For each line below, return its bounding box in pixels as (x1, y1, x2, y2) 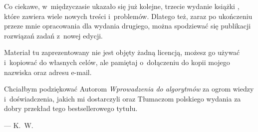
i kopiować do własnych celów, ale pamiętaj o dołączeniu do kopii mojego (4, 56, 230, 67)
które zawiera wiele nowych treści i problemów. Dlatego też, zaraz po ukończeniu (4, 10, 253, 21)
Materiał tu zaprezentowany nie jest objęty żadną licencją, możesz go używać (4, 47, 240, 57)
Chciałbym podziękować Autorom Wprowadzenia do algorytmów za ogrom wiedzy (4, 83, 254, 94)
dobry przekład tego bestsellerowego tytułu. (4, 103, 138, 113)
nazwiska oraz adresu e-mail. (4, 66, 92, 77)
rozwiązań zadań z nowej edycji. (4, 30, 103, 40)
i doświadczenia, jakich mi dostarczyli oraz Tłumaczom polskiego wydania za (4, 93, 241, 103)
